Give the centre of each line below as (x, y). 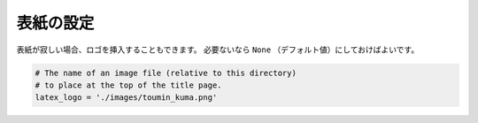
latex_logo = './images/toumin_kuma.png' (126, 98)
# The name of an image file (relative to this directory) (166, 73)
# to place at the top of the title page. (128, 85)
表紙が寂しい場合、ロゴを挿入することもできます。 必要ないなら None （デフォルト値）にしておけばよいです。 (218, 50)
